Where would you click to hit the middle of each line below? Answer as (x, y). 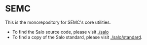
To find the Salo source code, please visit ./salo (60, 32)
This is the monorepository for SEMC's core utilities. (58, 22)
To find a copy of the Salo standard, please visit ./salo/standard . (77, 37)
